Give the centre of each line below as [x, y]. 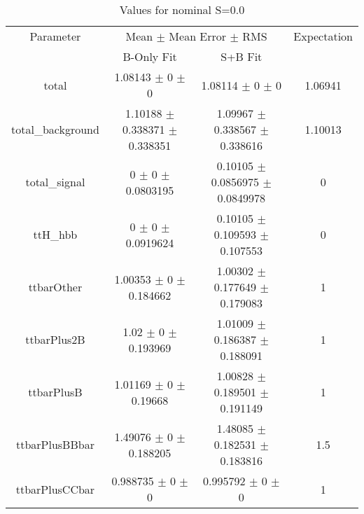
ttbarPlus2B [55, 339]
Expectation [323, 36]
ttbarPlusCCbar [55, 489]
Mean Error [198, 36]
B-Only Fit [150, 56]
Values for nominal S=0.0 [182, 9]
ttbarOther [55, 287]
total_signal [55, 182]
